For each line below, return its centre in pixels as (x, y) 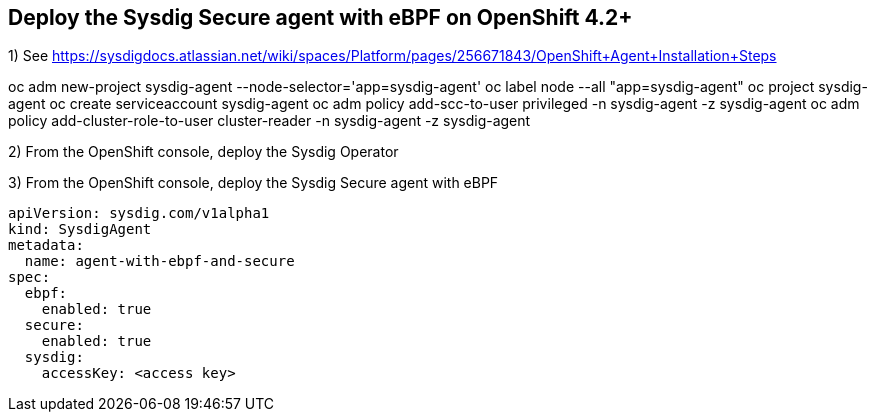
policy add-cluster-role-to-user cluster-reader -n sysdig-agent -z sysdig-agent (269, 121)
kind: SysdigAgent (80, 229)
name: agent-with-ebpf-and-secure (159, 261)
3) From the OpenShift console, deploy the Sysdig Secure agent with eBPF (253, 183)
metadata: (46, 245)
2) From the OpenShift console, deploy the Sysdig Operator (203, 152)
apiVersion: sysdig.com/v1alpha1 (139, 213)
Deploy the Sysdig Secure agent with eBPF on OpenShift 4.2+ (320, 17)
